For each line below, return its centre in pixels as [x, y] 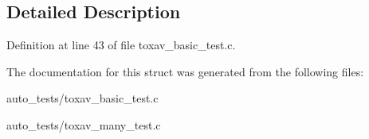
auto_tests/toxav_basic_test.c [82, 98]
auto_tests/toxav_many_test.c [84, 124]
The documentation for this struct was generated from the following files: [185, 71]
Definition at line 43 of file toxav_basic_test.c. [121, 45]
